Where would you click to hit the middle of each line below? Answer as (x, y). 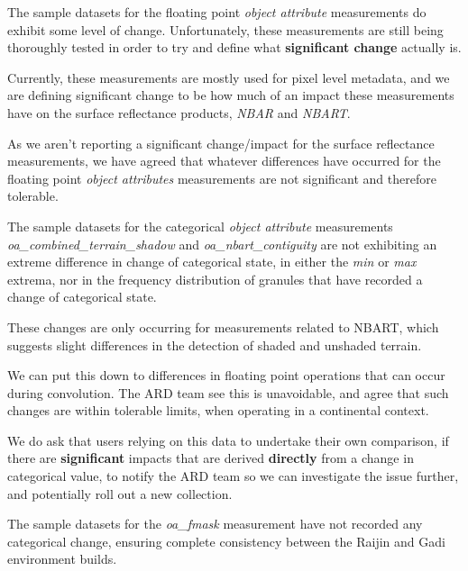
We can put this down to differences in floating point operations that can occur (226, 375)
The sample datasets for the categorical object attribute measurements (200, 226)
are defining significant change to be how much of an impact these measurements (231, 95)
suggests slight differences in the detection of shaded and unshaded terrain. (215, 344)
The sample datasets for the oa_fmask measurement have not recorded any (215, 524)
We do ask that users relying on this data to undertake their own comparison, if (228, 440)
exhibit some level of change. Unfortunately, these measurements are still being (225, 29)
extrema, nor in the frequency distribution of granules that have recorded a (215, 279)
